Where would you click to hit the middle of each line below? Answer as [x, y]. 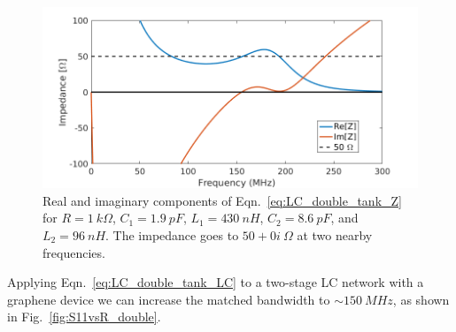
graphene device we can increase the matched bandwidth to [169, 299]
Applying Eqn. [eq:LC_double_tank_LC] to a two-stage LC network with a [216, 282]
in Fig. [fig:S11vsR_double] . [84, 317]
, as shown [421, 299]
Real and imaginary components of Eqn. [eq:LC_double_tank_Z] [222, 200]
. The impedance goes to [172, 234]
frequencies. [74, 252]
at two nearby [335, 234]
